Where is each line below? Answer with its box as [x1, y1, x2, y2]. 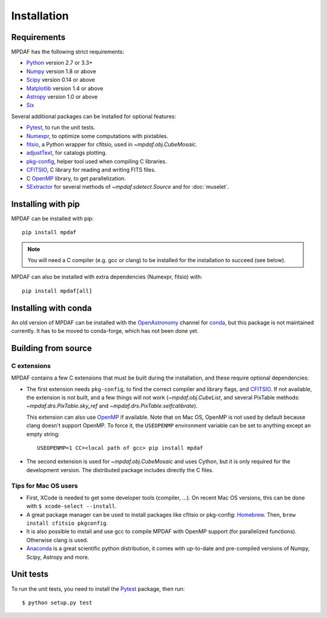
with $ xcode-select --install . [26, 502, 117, 510]
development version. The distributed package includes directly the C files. [26, 466, 214, 473]
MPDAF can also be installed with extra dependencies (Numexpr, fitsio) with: [11, 273, 203, 281]
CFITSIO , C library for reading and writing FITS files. [26, 166, 156, 174]
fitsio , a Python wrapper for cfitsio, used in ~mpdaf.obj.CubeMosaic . [26, 140, 198, 148]
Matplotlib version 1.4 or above [26, 85, 104, 92]
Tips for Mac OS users [11, 481, 78, 490]
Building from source [11, 343, 92, 353]
